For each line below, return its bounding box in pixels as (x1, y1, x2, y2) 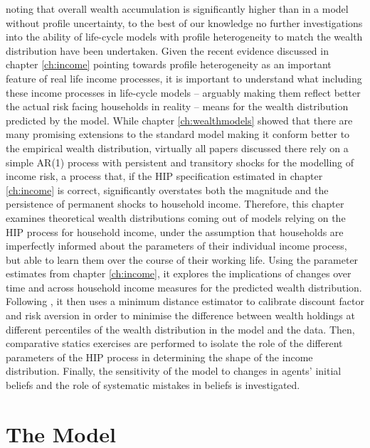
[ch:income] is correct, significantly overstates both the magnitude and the (6, 182, 329, 197)
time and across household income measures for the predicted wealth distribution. (6, 279, 362, 294)
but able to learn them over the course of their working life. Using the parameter (6, 252, 359, 267)
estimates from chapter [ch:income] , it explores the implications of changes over (6, 266, 351, 281)
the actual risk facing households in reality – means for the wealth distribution (6, 99, 349, 114)
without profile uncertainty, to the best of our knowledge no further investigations (6, 15, 363, 30)
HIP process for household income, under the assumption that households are (6, 224, 344, 239)
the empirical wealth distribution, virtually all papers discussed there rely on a (6, 140, 349, 155)
